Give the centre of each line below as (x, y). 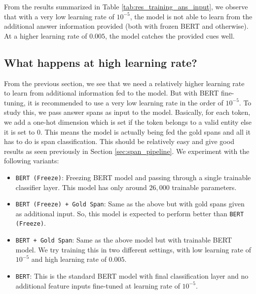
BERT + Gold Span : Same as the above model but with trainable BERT (124, 240)
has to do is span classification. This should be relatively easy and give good (119, 141)
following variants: (32, 161)
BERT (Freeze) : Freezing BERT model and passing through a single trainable (133, 177)
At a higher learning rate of (46, 35)
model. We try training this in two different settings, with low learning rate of (133, 249)
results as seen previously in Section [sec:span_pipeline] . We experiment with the (127, 151)
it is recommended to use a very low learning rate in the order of (126, 102)
